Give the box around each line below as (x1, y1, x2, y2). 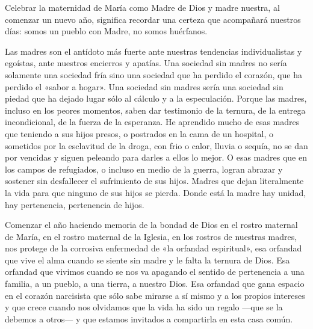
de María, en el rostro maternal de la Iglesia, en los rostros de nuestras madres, (5, 230, 297, 242)
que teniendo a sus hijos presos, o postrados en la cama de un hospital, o (5, 127, 273, 140)
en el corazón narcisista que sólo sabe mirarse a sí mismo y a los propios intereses (5, 289, 305, 301)
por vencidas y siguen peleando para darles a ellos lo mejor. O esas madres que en (5, 151, 307, 164)
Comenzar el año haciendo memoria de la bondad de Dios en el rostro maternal (5, 218, 298, 231)
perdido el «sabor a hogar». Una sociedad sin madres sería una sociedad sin (5, 80, 284, 93)
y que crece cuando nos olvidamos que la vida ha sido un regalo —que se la (5, 301, 283, 313)
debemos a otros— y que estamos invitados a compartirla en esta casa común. (5, 312, 293, 325)
